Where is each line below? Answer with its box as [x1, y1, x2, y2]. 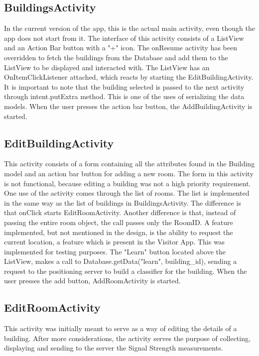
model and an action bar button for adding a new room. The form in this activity [4, 168, 254, 178]
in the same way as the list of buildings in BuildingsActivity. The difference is [4, 197, 241, 208]
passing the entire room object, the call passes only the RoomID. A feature [4, 217, 233, 227]
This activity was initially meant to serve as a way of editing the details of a [4, 323, 237, 334]
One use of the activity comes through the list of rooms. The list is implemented [4, 188, 250, 198]
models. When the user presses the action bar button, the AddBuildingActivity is [4, 101, 253, 111]
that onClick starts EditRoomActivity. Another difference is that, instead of [4, 207, 236, 218]
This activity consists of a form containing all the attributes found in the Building [4, 158, 255, 169]
